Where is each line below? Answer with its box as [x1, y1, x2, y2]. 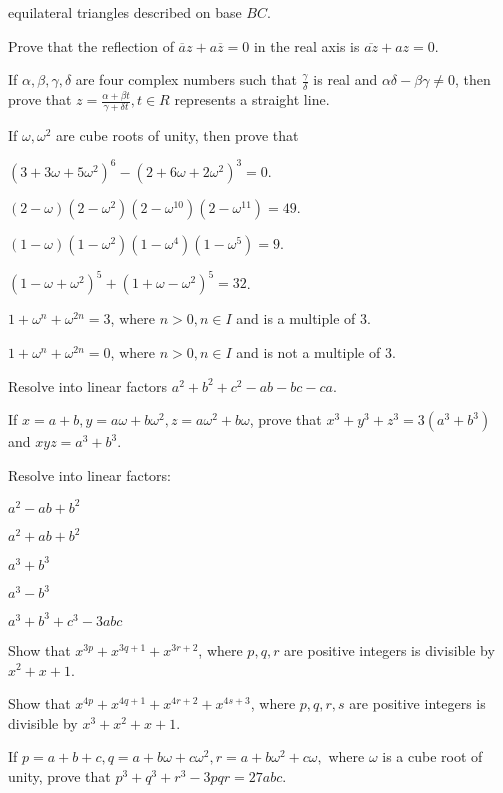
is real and [313, 69, 378, 90]
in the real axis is [253, 35, 360, 56]
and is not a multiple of [236, 342, 381, 363]
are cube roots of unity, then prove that [56, 124, 299, 145]
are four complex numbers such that [75, 69, 297, 90]
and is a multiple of [236, 308, 356, 329]
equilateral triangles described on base [8, 2, 242, 22]
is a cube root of [382, 746, 483, 767]
